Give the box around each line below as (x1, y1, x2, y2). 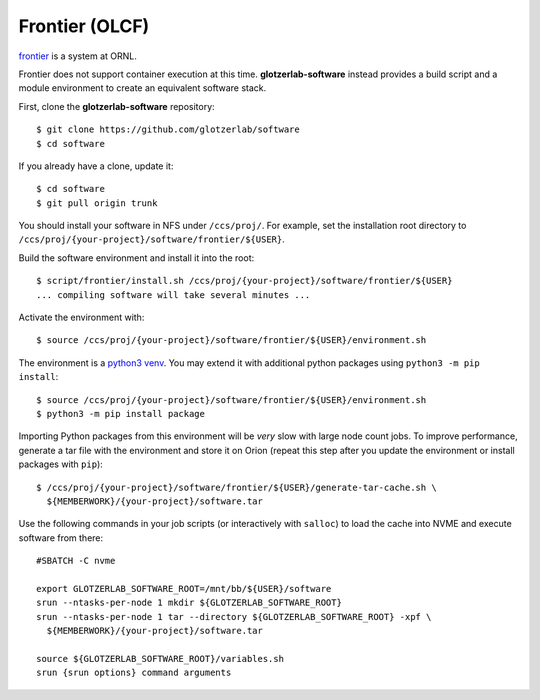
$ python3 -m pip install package (36, 408, 205, 419)
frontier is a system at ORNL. (18, 50, 137, 62)
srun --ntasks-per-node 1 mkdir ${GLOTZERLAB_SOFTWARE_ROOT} (36, 597, 342, 609)
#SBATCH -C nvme (36, 555, 116, 567)
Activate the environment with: (18, 311, 145, 324)
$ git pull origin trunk (36, 197, 158, 209)
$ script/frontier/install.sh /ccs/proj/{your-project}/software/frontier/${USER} (36, 275, 453, 287)
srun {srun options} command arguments (36, 667, 232, 679)
